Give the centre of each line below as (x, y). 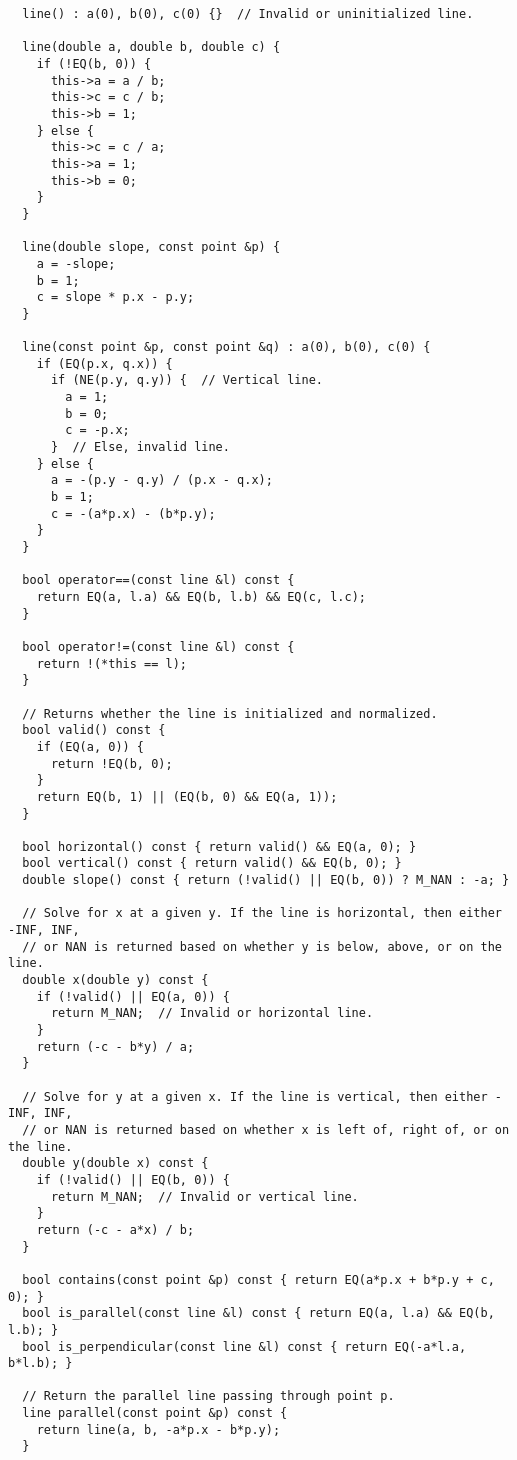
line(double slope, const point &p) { (151, 247)
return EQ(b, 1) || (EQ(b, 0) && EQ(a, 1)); (187, 796)
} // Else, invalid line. (140, 447)
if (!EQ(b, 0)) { (94, 63)
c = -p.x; (97, 430)
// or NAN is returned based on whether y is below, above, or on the (262, 946)
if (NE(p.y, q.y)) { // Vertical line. (186, 380)
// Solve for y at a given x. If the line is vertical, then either (255, 1096)
